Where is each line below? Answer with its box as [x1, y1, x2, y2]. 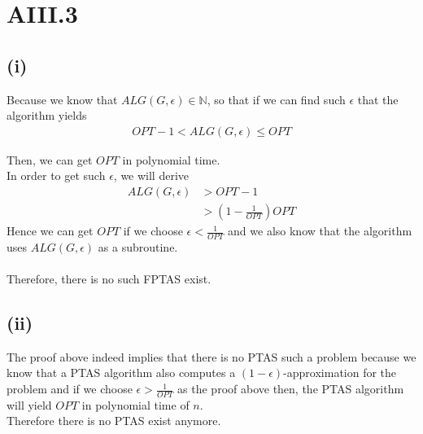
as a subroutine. [98, 238, 178, 255]
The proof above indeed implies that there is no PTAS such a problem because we [7, 348, 416, 365]
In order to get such [7, 167, 106, 184]
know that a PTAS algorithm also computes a [7, 364, 236, 381]
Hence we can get [7, 222, 94, 239]
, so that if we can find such [207, 90, 346, 107]
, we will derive [113, 167, 190, 184]
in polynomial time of [81, 396, 190, 413]
